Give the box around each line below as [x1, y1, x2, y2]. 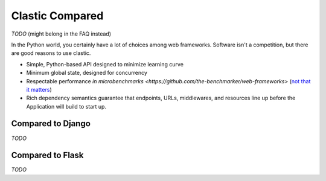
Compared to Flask [11, 150, 84, 160]
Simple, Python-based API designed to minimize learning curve [26, 60, 184, 68]
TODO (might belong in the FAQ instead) [11, 30, 112, 37]
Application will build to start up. [26, 103, 107, 110]
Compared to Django [11, 118, 91, 129]
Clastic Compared [11, 9, 104, 22]
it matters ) [26, 86, 52, 93]
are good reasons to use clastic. [11, 49, 91, 57]
